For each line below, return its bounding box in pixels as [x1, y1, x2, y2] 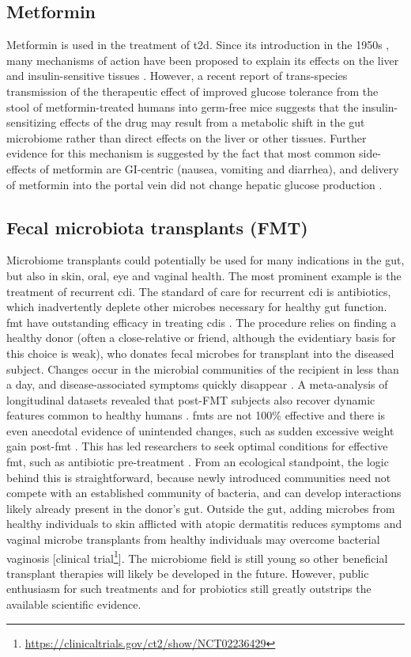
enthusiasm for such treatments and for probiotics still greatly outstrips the [6, 580, 371, 597]
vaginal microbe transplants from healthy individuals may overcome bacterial [6, 531, 380, 548]
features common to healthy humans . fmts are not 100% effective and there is [6, 407, 386, 423]
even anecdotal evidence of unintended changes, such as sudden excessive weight [6, 422, 394, 439]
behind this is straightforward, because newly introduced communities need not [6, 469, 391, 485]
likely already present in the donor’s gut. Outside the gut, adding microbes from [6, 499, 395, 516]
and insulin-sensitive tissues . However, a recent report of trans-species [6, 67, 348, 84]
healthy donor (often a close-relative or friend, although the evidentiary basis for [6, 329, 396, 346]
